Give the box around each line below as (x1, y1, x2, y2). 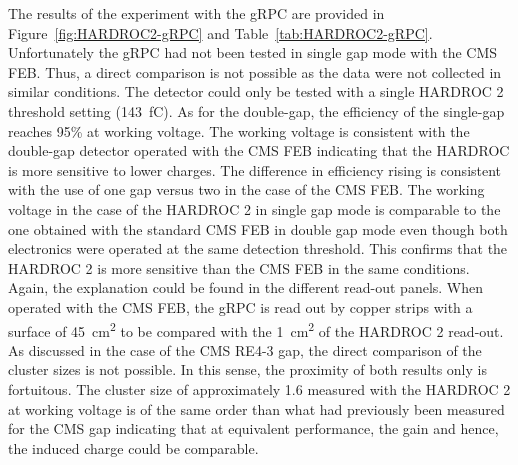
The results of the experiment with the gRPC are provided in (8, 3, 385, 23)
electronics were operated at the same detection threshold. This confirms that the (8, 238, 508, 259)
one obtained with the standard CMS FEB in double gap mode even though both (8, 218, 508, 239)
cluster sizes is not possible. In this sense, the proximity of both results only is (8, 359, 487, 380)
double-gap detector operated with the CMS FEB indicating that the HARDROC (8, 140, 510, 161)
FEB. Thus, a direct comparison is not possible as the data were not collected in (8, 61, 502, 82)
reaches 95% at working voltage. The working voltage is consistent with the (8, 120, 470, 141)
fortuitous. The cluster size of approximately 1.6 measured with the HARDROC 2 (8, 378, 511, 399)
